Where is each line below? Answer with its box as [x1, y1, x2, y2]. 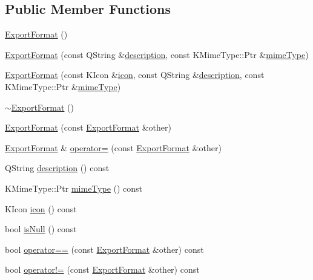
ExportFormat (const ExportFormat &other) [5, 121, 171, 134]
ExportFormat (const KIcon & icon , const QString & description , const [5, 68, 265, 81]
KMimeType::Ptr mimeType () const [5, 181, 143, 194]
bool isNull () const [5, 223, 77, 235]
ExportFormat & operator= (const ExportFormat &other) [5, 141, 222, 154]
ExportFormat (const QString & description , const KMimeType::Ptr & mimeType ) [5, 48, 309, 60]
